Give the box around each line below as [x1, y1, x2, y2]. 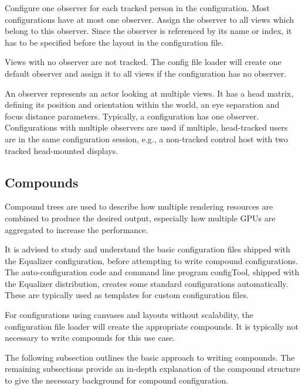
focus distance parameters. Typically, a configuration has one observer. [5, 110, 259, 122]
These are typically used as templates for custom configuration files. [5, 289, 249, 301]
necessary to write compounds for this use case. [5, 331, 175, 344]
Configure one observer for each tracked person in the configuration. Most [5, 2, 270, 13]
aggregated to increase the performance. [5, 223, 148, 235]
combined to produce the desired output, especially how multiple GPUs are [5, 211, 276, 224]
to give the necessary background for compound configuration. [5, 374, 229, 386]
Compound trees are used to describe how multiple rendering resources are [5, 200, 273, 213]
